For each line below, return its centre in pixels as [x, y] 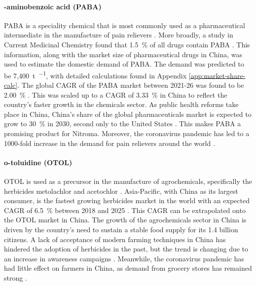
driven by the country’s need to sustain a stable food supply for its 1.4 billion [121, 229]
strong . [16, 277]
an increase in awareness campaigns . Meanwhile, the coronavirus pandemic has [124, 258]
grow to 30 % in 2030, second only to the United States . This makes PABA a [123, 124]
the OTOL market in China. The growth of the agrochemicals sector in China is [125, 220]
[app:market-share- [217, 75]
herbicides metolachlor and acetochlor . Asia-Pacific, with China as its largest [121, 191]
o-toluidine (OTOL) [38, 162]
